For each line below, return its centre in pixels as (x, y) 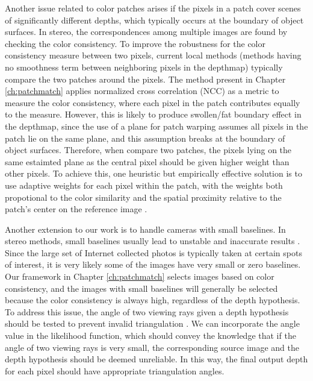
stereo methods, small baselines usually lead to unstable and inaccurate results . (153, 241)
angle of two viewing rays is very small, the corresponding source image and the (152, 347)
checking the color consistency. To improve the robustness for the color (135, 43)
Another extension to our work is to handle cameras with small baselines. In (145, 229)
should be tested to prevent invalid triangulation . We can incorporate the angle (152, 323)
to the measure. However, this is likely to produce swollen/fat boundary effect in (153, 114)
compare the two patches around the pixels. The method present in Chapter (145, 79)
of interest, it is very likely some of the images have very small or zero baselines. (153, 264)
